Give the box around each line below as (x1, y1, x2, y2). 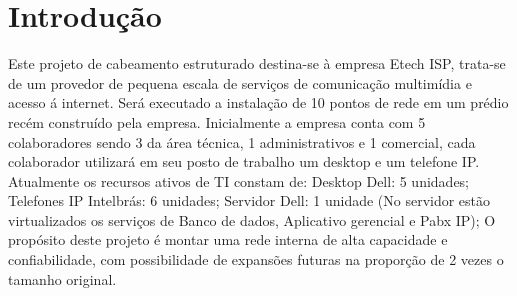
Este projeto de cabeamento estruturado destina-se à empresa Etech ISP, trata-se (8, 53, 506, 74)
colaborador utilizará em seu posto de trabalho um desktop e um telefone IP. (8, 151, 480, 172)
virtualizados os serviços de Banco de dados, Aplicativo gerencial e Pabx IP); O (8, 209, 496, 230)
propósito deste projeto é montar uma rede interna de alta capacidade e (8, 229, 448, 250)
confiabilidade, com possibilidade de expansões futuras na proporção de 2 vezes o (8, 249, 504, 270)
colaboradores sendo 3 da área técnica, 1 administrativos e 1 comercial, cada (8, 131, 476, 152)
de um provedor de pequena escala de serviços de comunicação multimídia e (8, 72, 472, 93)
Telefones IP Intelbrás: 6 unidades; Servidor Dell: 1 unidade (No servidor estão (8, 190, 491, 211)
